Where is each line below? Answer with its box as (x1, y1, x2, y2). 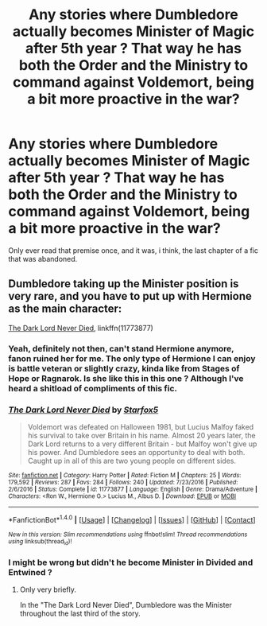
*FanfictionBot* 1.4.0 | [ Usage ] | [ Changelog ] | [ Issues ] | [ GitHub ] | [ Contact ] (8, 513, 256, 524)
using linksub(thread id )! (8, 537, 72, 546)
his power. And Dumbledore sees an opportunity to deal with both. (27, 447, 246, 457)
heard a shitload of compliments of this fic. (8, 383, 177, 394)
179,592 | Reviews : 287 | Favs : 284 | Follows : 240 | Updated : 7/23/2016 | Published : (8, 478, 238, 486)
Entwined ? (8, 566, 53, 577)
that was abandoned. (8, 254, 78, 263)
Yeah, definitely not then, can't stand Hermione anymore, (8, 343, 234, 354)
